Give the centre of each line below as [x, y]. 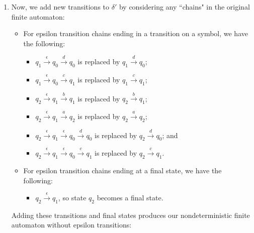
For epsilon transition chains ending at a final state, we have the [122, 170]
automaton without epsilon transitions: [71, 225]
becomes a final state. [130, 197]
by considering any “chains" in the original [184, 7]
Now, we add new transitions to [60, 7]
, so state [72, 197]
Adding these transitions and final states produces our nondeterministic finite [131, 215]
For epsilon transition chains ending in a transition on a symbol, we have [136, 33]
